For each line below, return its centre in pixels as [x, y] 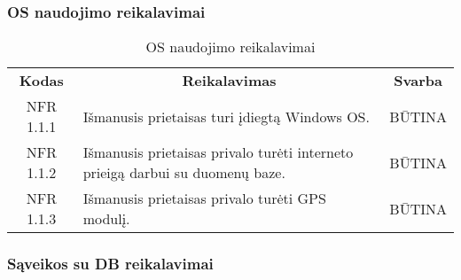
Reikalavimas [229, 81]
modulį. [106, 219]
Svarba [418, 81]
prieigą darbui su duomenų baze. [184, 173]
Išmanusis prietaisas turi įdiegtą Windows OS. [226, 116]
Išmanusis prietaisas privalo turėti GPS [204, 198]
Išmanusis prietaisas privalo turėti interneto [218, 152]
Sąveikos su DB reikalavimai [110, 264]
